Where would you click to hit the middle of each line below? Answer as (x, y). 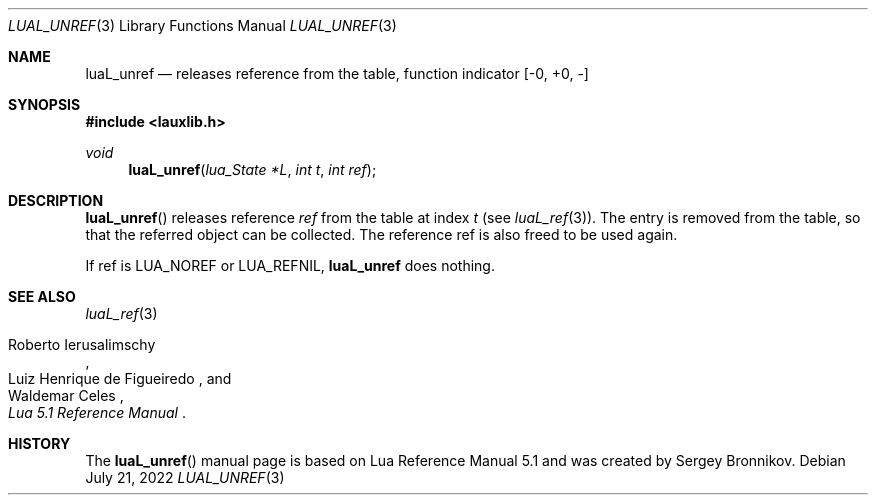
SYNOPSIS (44, 104)
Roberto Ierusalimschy (82, 344)
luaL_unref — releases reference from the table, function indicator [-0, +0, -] (337, 73)
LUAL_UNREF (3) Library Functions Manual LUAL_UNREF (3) (202, 25)
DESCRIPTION (56, 200)
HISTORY (39, 443)
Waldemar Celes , (66, 395)
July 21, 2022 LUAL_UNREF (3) (185, 477)
